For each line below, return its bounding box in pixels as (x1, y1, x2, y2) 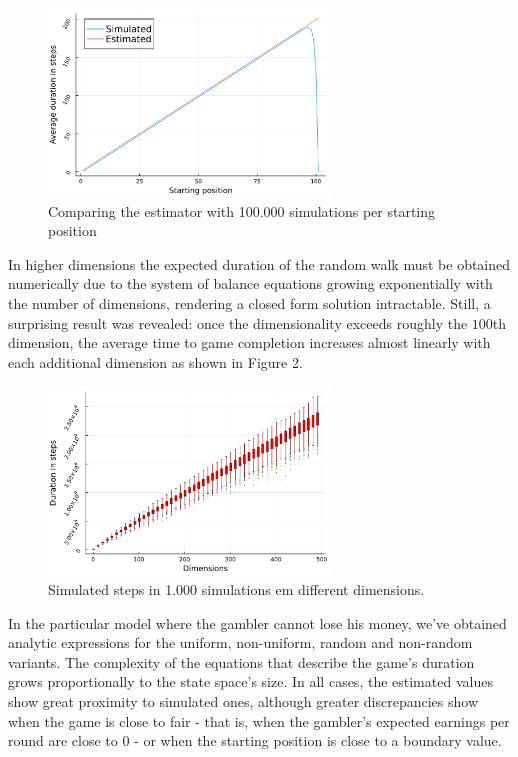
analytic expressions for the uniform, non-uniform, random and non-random (8, 632, 473, 653)
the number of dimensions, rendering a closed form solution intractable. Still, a (8, 293, 491, 314)
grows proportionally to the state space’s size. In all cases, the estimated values (8, 671, 493, 692)
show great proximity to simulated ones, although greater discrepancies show (8, 691, 479, 711)
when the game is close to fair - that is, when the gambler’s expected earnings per (8, 710, 510, 731)
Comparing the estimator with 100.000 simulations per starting (48, 200, 436, 221)
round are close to (8, 730, 118, 751)
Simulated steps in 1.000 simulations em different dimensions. (48, 579, 425, 600)
